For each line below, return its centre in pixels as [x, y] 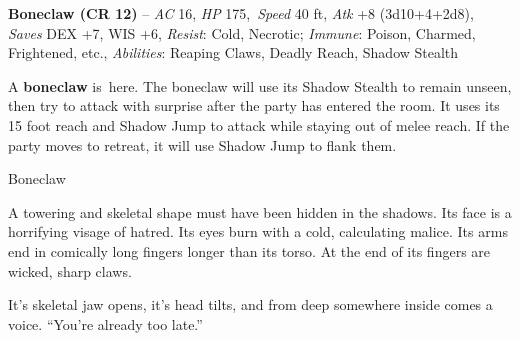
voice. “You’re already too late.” [105, 323]
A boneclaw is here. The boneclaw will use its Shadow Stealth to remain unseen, [260, 85]
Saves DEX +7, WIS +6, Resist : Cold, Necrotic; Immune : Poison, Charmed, [242, 32]
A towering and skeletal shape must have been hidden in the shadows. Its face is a [260, 211]
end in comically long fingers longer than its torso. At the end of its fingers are [249, 250]
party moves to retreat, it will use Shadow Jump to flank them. [202, 144]
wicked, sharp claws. [70, 270]
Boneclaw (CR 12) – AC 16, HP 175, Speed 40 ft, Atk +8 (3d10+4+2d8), [241, 13]
